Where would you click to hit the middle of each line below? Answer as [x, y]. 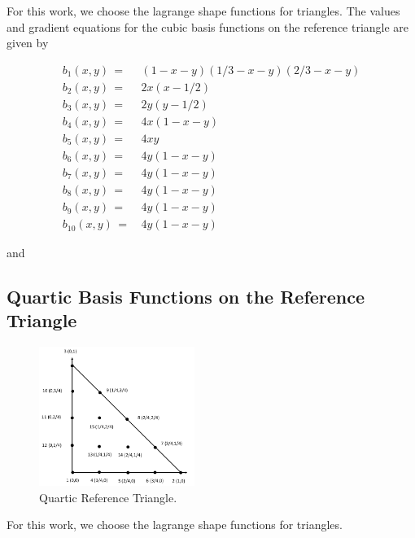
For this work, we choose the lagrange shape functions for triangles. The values [203, 11]
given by [28, 43]
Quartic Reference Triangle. [108, 497]
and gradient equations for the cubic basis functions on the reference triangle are [208, 26]
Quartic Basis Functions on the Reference [186, 297]
